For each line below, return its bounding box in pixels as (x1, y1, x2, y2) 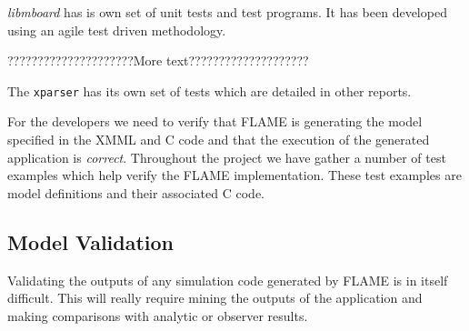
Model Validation (7, 227, 175, 256)
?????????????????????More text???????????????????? (7, 51, 309, 70)
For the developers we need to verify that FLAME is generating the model (7, 112, 423, 131)
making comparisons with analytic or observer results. (7, 306, 308, 325)
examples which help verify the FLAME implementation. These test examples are (7, 165, 462, 185)
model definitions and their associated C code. (7, 183, 264, 202)
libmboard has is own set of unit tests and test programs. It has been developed (7, 3, 447, 21)
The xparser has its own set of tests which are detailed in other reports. (7, 81, 412, 100)
